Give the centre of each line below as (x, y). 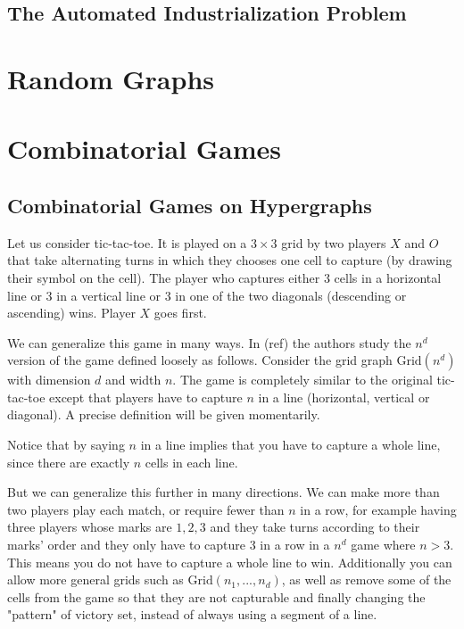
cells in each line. (191, 462)
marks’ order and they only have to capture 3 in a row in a (169, 545)
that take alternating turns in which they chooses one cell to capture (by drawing (230, 260)
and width (133, 380)
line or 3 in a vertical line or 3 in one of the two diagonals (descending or (207, 295)
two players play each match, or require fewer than (146, 509)
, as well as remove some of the (366, 579)
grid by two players (334, 242)
